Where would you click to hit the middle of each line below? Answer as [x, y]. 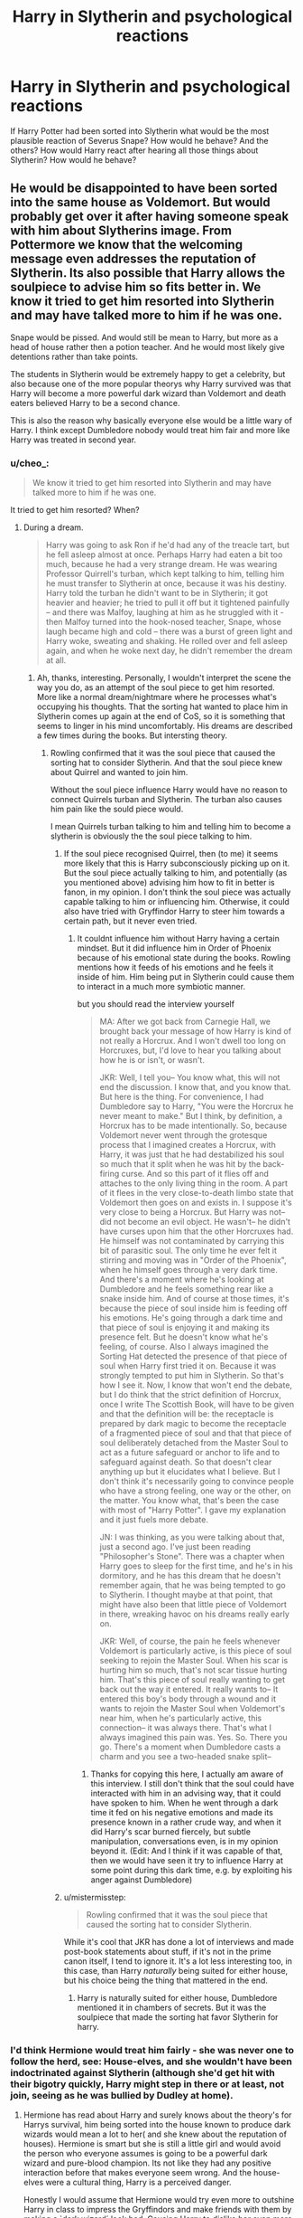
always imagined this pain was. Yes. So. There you [193, 1738]
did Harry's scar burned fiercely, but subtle [171, 1832]
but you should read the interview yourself [156, 1004]
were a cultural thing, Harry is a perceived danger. [139, 2183]
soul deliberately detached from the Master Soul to [194, 1443]
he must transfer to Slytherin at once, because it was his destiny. [166, 583]
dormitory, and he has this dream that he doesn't [190, 1576]
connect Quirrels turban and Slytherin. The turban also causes [166, 800]
